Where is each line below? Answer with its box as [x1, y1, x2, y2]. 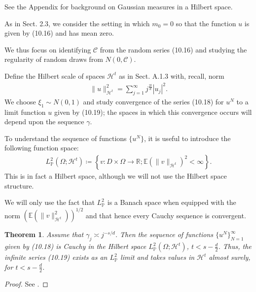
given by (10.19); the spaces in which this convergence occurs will [54, 106, 252, 117]
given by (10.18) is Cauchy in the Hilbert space [4, 241, 146, 251]
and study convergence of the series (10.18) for [83, 96, 224, 106]
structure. [4, 180, 34, 191]
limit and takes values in [120, 252, 195, 262]
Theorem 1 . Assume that [4, 229, 84, 240]
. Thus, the [218, 241, 252, 251]
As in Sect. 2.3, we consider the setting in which [4, 18, 150, 28]
